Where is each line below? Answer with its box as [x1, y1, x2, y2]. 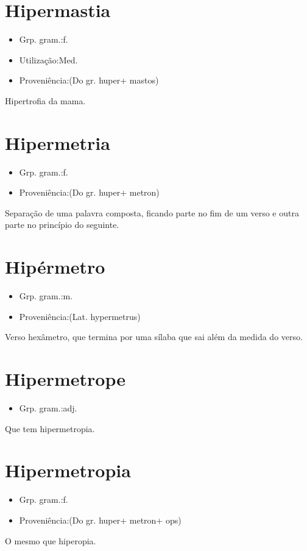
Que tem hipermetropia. [5, 422, 95, 435]
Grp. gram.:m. [19, 290, 73, 302]
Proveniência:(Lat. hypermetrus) [19, 310, 141, 322]
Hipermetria [5, 130, 110, 155]
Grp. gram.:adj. [19, 402, 77, 414]
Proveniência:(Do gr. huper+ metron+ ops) [19, 513, 182, 526]
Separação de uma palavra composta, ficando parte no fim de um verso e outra [5, 206, 299, 219]
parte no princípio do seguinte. [5, 218, 119, 231]
